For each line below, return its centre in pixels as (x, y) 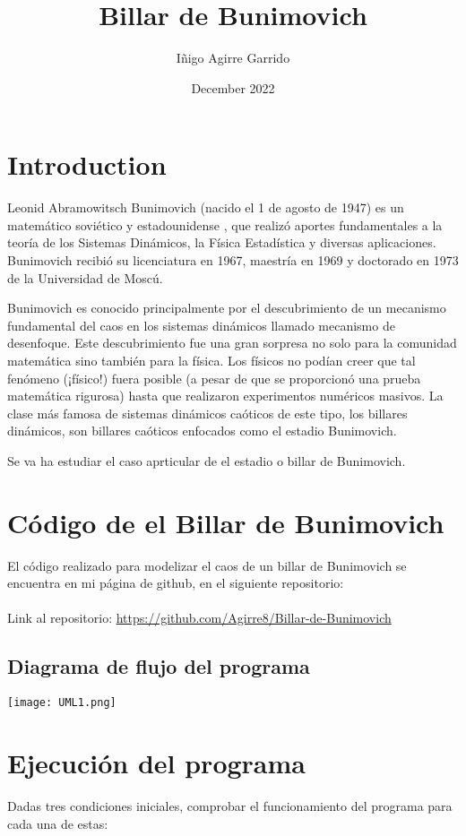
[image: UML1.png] (62, 703)
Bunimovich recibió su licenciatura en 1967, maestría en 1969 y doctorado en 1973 (233, 260)
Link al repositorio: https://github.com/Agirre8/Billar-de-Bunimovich (199, 618)
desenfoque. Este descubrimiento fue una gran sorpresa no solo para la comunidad (232, 343)
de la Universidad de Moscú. (85, 277)
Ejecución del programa (156, 763)
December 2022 (233, 87)
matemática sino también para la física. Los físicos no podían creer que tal (211, 360)
